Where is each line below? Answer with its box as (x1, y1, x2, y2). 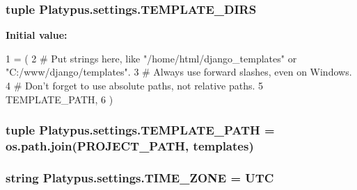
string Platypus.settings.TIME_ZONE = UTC (6, 169, 274, 186)
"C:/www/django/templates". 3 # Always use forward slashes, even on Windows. (6, 64, 352, 79)
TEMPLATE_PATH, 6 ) (6, 92, 113, 106)
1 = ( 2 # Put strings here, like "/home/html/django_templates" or (6, 51, 297, 65)
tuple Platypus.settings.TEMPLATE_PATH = (6, 121, 275, 139)
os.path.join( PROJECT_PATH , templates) (6, 137, 254, 155)
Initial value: (6, 28, 68, 42)
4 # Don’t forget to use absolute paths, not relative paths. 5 (6, 78, 264, 92)
